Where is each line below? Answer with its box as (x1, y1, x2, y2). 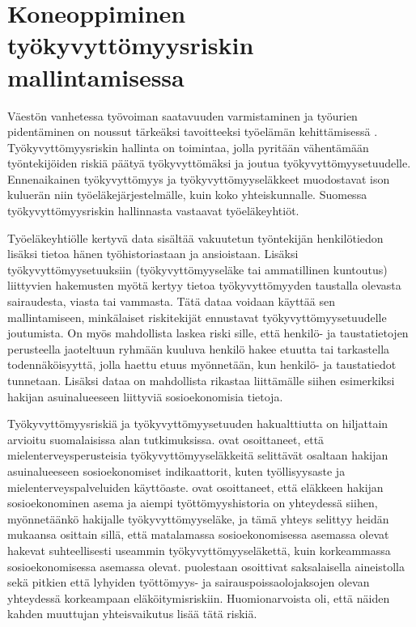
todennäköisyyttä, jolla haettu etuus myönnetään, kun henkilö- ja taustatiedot (7, 356, 397, 373)
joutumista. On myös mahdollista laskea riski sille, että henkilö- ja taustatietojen (7, 324, 409, 341)
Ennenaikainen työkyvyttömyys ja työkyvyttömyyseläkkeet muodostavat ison (7, 170, 390, 187)
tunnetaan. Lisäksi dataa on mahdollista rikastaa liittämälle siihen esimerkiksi (7, 372, 395, 388)
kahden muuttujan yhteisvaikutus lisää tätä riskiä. (7, 605, 257, 622)
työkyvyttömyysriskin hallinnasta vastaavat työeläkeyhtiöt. (7, 202, 299, 219)
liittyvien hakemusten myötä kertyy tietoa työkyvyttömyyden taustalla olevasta (7, 277, 401, 294)
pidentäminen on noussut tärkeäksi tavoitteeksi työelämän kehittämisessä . (7, 123, 378, 140)
